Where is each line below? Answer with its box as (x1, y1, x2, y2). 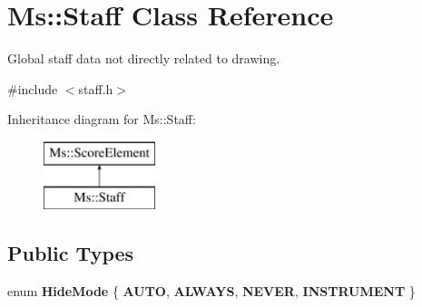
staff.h (78, 79, 113, 98)
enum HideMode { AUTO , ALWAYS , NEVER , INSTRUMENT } (7, 282, 416, 301)
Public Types (7, 239, 134, 267)
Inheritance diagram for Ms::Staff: (7, 110, 196, 129)
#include (7, 79, 58, 98)
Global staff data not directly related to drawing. (7, 49, 280, 68)
